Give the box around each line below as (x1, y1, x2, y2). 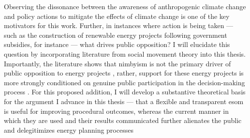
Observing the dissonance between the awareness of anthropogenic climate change (4, 1, 246, 11)
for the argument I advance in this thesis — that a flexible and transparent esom (4, 96, 244, 106)
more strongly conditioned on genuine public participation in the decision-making (4, 77, 245, 87)
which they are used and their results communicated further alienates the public (4, 115, 242, 125)
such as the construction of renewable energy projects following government (4, 30, 227, 40)
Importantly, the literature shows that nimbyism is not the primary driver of (4, 58, 231, 68)
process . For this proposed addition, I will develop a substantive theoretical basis (4, 87, 246, 97)
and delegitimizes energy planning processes (4, 124, 133, 135)
